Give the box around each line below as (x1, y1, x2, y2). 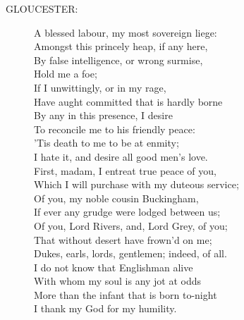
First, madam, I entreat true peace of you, (34, 163, 216, 178)
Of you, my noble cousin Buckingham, (34, 190, 199, 205)
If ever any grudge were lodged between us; (34, 204, 221, 219)
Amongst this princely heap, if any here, (34, 39, 208, 54)
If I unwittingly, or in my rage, (34, 80, 166, 94)
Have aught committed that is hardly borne (34, 94, 223, 109)
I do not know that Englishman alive (34, 259, 193, 274)
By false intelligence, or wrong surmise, (34, 52, 203, 67)
